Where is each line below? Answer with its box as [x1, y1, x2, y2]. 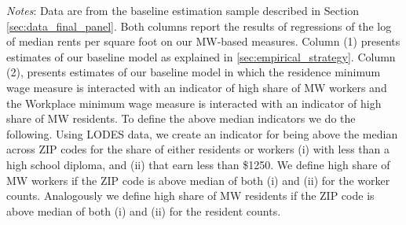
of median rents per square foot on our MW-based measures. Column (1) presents [6, 33, 401, 50]
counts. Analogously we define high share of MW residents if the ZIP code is [6, 187, 375, 204]
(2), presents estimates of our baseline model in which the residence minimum [6, 64, 381, 80]
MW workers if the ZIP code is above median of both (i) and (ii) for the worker [6, 172, 390, 188]
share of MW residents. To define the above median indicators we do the [6, 110, 356, 127]
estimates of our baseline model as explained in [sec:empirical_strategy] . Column [6, 48, 396, 65]
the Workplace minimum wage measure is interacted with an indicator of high [6, 94, 382, 111]
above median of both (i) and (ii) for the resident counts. [6, 202, 281, 219]
